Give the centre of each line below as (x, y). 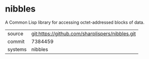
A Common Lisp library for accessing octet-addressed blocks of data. (75, 22)
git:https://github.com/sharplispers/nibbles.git (83, 33)
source (15, 33)
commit (16, 41)
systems (17, 49)
